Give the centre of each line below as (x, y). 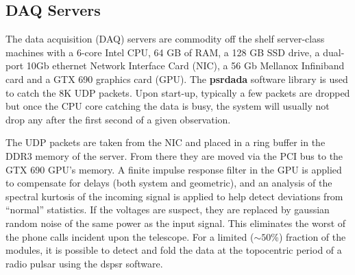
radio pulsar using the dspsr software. (84, 263)
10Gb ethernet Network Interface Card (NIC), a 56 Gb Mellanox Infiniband (185, 65)
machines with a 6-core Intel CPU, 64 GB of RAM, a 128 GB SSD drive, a (163, 52)
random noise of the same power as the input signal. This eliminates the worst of (176, 223)
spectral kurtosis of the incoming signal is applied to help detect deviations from (174, 196)
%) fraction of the (308, 236)
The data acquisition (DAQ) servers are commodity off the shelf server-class (165, 39)
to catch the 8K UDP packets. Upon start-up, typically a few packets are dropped (178, 92)
